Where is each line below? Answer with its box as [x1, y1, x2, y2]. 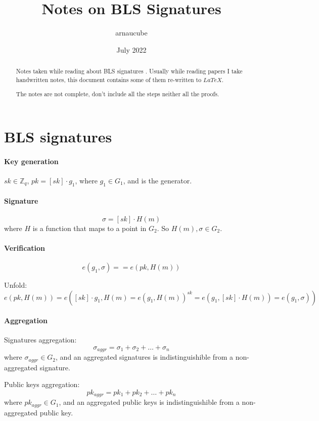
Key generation [4, 156, 59, 166]
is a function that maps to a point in [32, 222, 147, 233]
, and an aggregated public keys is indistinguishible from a [59, 397, 240, 407]
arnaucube [115, 27, 148, 38]
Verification [4, 242, 45, 253]
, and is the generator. [123, 175, 192, 185]
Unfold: [4, 279, 27, 290]
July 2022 [116, 44, 147, 55]
